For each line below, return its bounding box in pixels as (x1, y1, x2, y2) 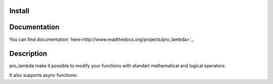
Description (9, 50, 48, 58)
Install (9, 7, 30, 15)
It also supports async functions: (9, 72, 78, 78)
